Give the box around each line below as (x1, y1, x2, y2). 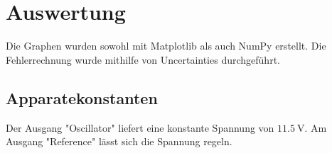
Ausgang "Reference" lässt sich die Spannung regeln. (6, 134, 232, 149)
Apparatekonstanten (6, 86, 158, 108)
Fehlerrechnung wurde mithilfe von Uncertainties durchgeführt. (6, 52, 280, 67)
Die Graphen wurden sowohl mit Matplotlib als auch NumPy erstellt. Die (6, 38, 326, 53)
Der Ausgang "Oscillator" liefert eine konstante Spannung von (6, 120, 274, 135)
